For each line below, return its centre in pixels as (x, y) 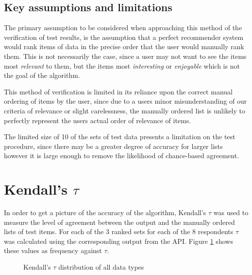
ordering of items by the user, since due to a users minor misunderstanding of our (126, 101)
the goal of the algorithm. (42, 75)
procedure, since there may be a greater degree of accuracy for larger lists (113, 146)
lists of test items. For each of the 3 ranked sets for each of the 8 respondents (119, 231)
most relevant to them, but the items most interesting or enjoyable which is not (122, 65)
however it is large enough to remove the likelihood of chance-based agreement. (122, 156)
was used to (231, 212)
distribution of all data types (101, 267)
